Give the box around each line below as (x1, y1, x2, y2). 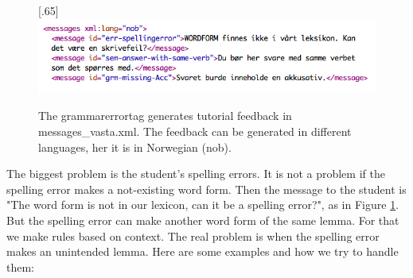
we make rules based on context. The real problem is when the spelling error (6, 227, 380, 244)
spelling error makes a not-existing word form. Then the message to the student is (6, 180, 407, 197)
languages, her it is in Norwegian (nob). (38, 138, 232, 155)
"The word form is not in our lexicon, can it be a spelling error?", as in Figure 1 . (6, 196, 399, 213)
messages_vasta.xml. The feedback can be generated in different (38, 123, 352, 139)
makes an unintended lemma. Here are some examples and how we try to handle (6, 243, 399, 260)
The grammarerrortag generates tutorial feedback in (38, 107, 292, 124)
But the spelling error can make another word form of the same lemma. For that (6, 211, 399, 228)
